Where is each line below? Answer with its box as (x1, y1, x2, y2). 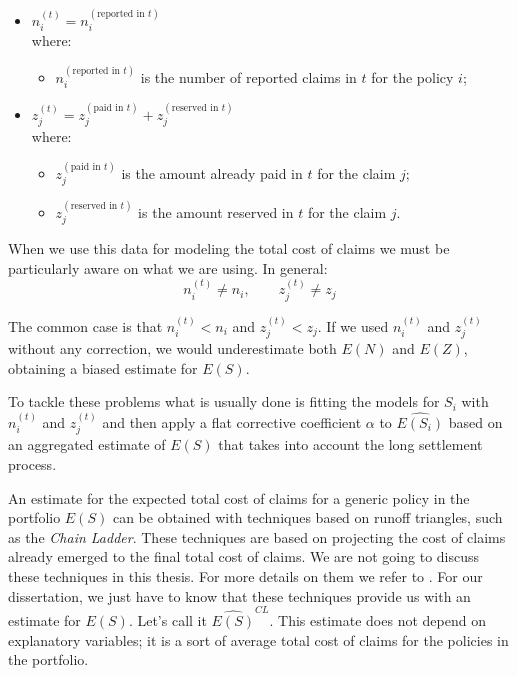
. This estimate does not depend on (269, 609, 486, 630)
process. (8, 454, 57, 475)
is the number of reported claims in (140, 66, 357, 87)
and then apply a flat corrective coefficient (102, 412, 362, 433)
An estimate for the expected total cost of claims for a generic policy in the (8, 487, 470, 508)
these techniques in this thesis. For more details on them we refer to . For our (8, 566, 483, 586)
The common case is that (8, 315, 163, 336)
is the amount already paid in (121, 162, 303, 183)
